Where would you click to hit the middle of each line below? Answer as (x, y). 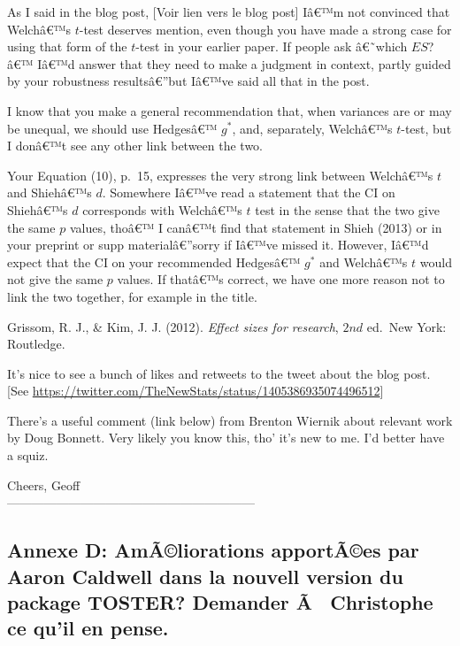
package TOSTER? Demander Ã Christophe (220, 602)
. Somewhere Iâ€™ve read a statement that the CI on (249, 192)
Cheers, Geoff (44, 484)
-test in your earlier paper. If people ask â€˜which (272, 46)
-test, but (426, 128)
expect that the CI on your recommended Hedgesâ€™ (154, 261)
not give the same (55, 279)
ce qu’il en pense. (88, 628)
